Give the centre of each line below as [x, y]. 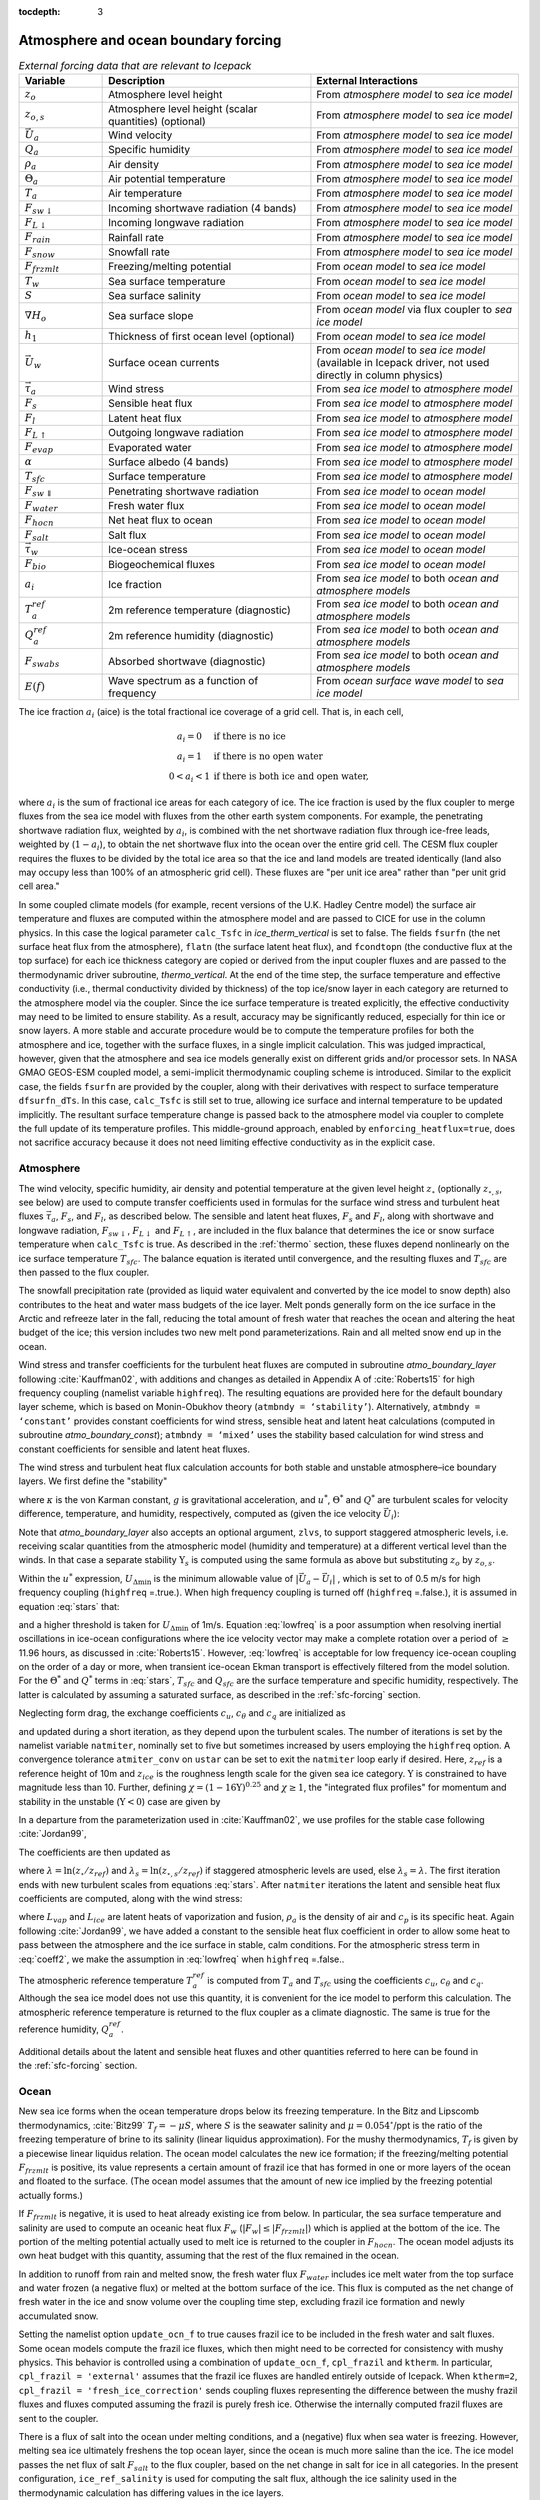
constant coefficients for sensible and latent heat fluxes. [134, 1449]
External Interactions [367, 81]
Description [136, 81]
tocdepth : [39, 11]
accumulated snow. [58, 2316]
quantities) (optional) [157, 121]
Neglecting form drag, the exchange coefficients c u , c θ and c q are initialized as [182, 1714]
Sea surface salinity [155, 296]
